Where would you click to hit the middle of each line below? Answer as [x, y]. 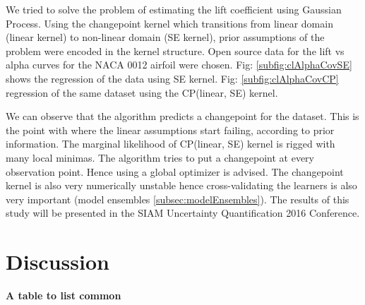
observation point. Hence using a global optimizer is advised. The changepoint [175, 171]
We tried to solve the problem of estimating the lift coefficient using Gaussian [174, 9]
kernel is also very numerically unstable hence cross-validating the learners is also [181, 185]
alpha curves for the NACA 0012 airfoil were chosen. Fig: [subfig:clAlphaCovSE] [179, 65]
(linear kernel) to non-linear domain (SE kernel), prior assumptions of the [165, 37]
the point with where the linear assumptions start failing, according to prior [170, 130]
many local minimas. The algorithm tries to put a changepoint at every [160, 157]
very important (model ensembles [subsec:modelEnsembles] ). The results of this [178, 199]
